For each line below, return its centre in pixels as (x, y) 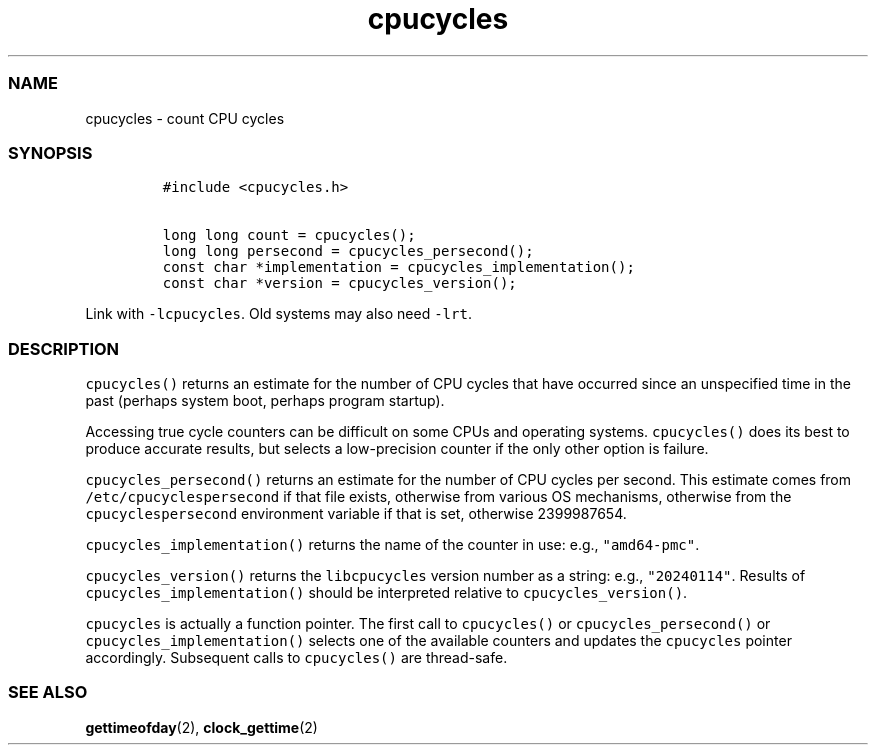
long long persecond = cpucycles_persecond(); (348, 251)
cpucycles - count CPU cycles (185, 118)
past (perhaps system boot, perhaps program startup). (265, 400)
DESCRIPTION (64, 348)
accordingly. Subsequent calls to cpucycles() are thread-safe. (296, 657)
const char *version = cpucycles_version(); (339, 283)
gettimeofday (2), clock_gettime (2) (201, 727)
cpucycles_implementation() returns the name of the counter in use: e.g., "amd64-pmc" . (392, 544)
